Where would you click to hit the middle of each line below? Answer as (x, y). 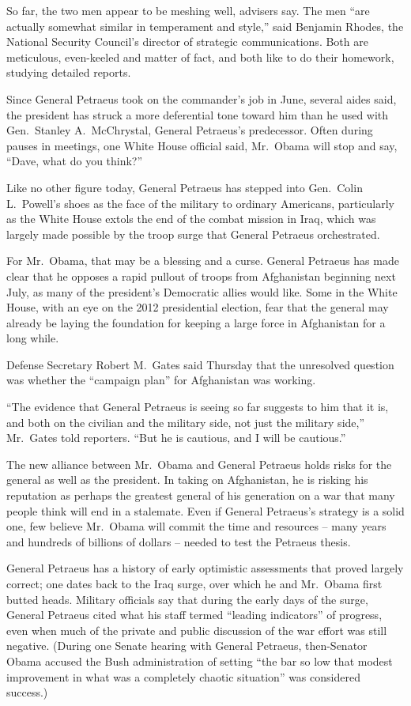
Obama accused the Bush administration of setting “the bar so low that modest (200, 661)
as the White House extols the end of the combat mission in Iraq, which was (191, 219)
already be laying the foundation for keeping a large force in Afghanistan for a (196, 322)
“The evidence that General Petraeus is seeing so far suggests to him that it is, (198, 407)
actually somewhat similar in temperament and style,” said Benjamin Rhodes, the (205, 26)
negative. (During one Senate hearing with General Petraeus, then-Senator (187, 646)
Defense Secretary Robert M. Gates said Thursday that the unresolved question (200, 364)
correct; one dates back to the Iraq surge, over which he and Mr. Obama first (194, 583)
